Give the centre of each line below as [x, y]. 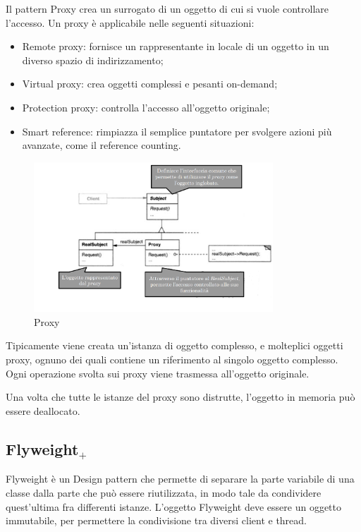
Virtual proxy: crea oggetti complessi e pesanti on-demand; [150, 84]
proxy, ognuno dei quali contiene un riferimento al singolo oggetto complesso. [172, 359]
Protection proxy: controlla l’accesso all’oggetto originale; [146, 107]
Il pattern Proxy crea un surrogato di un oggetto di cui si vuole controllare [167, 8]
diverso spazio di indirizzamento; [93, 60]
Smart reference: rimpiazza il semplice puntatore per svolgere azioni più [177, 131]
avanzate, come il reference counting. [102, 145]
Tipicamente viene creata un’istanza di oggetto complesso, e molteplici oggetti [175, 345]
